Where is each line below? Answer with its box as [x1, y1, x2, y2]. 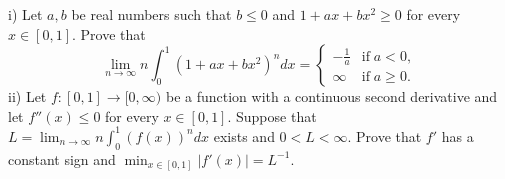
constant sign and [8, 148, 116, 169]
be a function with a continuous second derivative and [165, 86, 498, 107]
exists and [213, 125, 275, 146]
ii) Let [8, 86, 47, 107]
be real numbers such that [71, 4, 232, 24]
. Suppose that [227, 105, 317, 126]
